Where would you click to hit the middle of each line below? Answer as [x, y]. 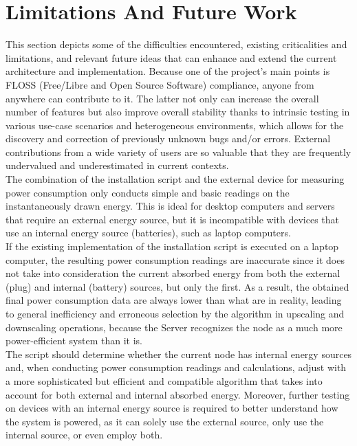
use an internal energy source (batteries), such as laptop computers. [148, 233]
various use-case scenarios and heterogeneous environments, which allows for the [175, 125]
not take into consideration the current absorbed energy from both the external [173, 273]
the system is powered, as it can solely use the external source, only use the [165, 421]
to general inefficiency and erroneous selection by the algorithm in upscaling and [175, 313]
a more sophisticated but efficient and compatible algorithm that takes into [164, 380]
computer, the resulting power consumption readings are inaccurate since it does [175, 259]
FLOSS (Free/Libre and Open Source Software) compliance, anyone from [160, 84]
